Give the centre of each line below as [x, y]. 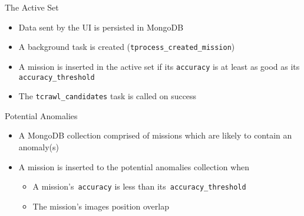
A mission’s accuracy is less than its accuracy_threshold [139, 186]
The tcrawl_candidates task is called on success [108, 96]
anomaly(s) [39, 147]
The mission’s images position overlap [101, 206]
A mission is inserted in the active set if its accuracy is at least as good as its [159, 66]
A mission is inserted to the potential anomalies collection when [134, 166]
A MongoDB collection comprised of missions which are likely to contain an [155, 135]
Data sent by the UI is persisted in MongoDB [101, 27]
